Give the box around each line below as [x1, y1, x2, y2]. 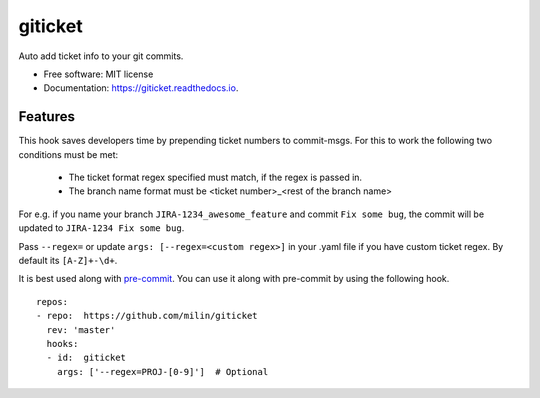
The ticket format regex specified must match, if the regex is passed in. [68, 171, 363, 184]
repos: [36, 296, 69, 307]
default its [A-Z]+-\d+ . [18, 254, 118, 266]
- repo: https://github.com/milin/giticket [36, 310, 259, 322]
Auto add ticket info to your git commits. [18, 50, 184, 62]
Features [18, 108, 75, 125]
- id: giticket [46, 352, 127, 364]
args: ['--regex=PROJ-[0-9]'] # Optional [56, 366, 269, 377]
